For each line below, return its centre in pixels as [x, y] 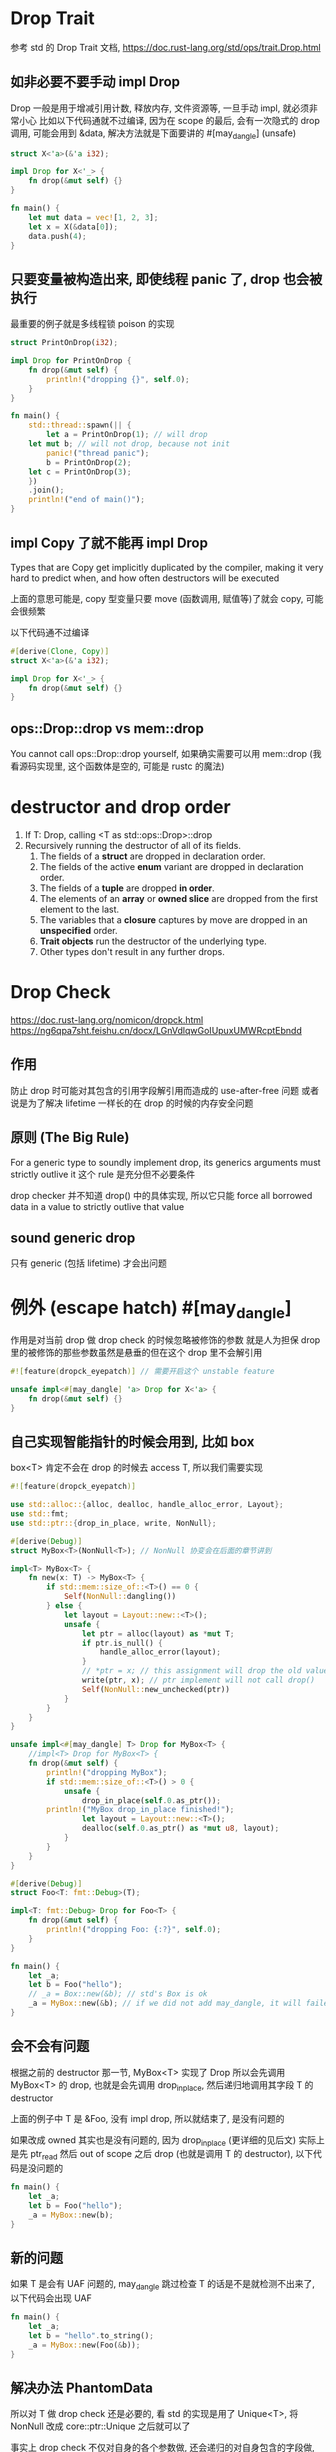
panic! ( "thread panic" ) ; [98, 453]
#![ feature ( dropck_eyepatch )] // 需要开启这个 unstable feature [142, 1371]
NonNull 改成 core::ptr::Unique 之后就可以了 [100, 2426]
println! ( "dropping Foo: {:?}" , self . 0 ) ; [134, 1930]
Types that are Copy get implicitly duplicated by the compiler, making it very [167, 567]
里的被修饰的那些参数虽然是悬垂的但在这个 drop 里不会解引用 [136, 1352]
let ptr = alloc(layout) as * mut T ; [158, 1633]
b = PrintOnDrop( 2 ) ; [89, 462]
